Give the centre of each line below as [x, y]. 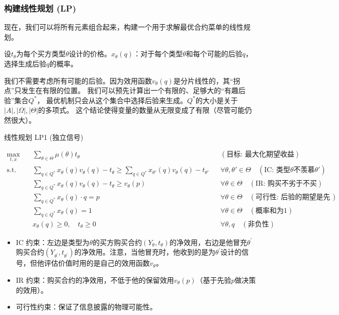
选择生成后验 [25, 63]
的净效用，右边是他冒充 [208, 242]
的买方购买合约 [117, 242]
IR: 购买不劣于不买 [286, 184]
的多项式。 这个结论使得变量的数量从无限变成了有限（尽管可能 [141, 110]
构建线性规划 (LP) [40, 8]
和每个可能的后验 [214, 54]
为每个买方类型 [41, 54]
